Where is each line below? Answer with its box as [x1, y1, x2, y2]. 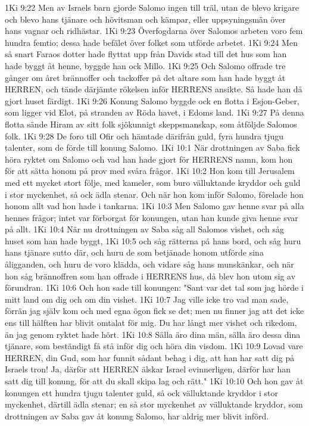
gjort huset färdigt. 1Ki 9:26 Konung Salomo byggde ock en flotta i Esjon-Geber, [5, 94, 299, 107]
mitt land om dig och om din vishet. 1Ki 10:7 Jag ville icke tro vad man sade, [5, 293, 289, 305]
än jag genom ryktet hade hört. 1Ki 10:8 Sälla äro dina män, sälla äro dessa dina [5, 328, 301, 340]
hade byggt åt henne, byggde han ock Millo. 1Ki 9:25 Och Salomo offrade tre [5, 59, 286, 71]
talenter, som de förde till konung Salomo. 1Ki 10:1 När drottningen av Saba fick [5, 141, 300, 154]
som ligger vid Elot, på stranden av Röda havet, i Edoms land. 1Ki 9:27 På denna [5, 106, 304, 119]
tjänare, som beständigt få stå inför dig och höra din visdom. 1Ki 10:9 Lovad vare [5, 340, 303, 352]
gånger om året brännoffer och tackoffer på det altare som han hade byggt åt [5, 71, 286, 83]
